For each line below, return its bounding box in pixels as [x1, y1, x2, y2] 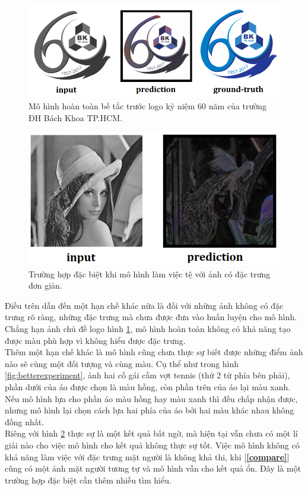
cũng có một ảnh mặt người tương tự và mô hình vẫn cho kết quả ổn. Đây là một [5, 462, 301, 475]
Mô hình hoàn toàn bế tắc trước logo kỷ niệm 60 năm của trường [28, 100, 267, 112]
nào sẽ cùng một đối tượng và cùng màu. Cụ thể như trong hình [5, 357, 239, 369]
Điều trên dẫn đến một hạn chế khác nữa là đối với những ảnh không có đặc [5, 299, 284, 311]
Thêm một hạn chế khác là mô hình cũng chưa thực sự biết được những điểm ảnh [5, 346, 303, 358]
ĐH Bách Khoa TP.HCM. [28, 111, 123, 124]
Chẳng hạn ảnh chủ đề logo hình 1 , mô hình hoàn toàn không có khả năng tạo [5, 323, 291, 335]
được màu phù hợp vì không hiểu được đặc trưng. [5, 334, 186, 346]
